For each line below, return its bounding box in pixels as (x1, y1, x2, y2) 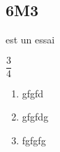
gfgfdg (22, 109, 49, 124)
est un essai (6, 32, 55, 47)
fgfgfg (22, 133, 46, 148)
